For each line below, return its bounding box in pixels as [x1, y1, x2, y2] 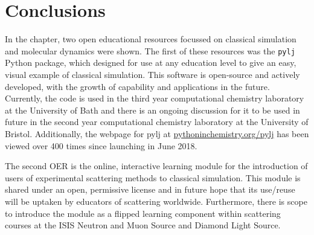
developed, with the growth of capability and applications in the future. [5, 80, 270, 92]
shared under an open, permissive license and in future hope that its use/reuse [5, 183, 295, 196]
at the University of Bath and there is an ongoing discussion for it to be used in [5, 103, 300, 116]
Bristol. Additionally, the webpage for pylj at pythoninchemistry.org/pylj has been [5, 127, 309, 140]
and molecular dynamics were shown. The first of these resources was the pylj [5, 44, 295, 57]
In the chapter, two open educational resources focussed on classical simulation [5, 33, 296, 45]
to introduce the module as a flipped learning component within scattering [5, 207, 281, 219]
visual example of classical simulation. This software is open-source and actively [5, 68, 300, 80]
